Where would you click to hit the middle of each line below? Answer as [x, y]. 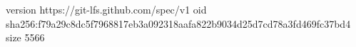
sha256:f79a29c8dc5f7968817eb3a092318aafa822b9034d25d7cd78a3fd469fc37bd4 [178, 23]
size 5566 [25, 37]
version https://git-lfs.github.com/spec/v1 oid [106, 9]
